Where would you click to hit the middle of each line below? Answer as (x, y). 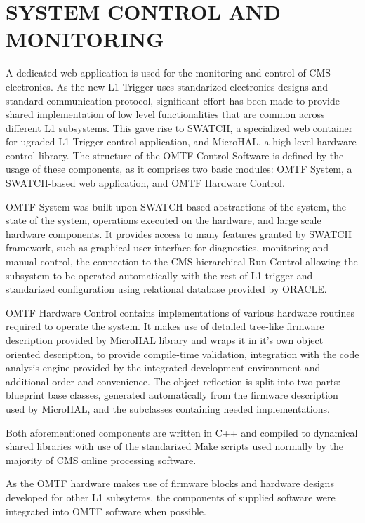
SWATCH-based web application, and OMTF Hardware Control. (145, 183)
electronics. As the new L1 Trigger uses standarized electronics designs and (167, 86)
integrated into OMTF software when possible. (106, 511)
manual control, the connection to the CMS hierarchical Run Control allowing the (182, 261)
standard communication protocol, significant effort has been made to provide (173, 100)
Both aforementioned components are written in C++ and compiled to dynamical (182, 432)
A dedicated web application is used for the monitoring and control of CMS (168, 73)
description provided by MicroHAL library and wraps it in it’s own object (165, 340)
